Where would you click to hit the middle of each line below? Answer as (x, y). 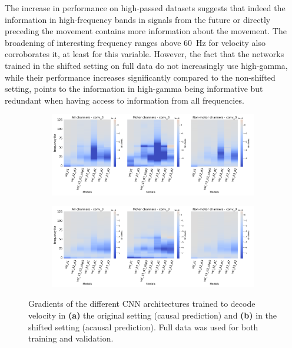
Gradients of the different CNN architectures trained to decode (142, 304)
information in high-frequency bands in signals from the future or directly (138, 19)
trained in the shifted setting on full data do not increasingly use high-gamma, (146, 65)
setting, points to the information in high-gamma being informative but (134, 89)
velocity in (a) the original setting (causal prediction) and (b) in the (153, 315)
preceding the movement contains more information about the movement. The (146, 31)
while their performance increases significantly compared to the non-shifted (140, 77)
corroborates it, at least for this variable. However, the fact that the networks (145, 54)
